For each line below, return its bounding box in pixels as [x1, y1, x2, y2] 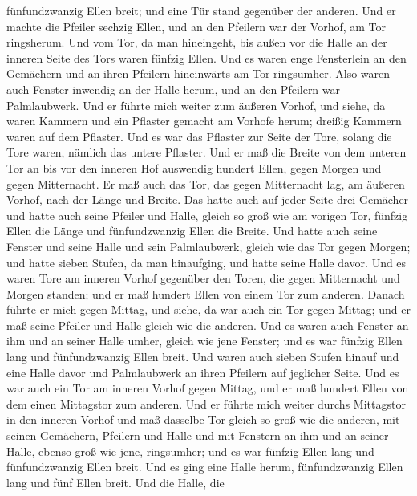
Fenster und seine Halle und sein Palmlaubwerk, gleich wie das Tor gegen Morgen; [6, 238, 411, 254]
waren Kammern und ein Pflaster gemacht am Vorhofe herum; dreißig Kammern [6, 112, 402, 129]
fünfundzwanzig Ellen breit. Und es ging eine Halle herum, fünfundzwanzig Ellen [6, 458, 403, 475]
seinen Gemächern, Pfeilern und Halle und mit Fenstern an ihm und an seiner [6, 427, 389, 444]
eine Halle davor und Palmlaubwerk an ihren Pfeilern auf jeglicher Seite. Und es [6, 364, 399, 380]
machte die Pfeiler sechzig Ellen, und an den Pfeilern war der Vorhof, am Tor [6, 18, 387, 35]
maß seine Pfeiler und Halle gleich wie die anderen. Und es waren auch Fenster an [6, 316, 409, 333]
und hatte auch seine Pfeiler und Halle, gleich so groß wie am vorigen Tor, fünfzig [6, 206, 408, 223]
